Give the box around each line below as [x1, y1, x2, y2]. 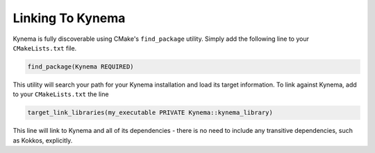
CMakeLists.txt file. [12, 44, 77, 52]
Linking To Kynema [12, 10, 126, 26]
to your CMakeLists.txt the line [12, 90, 109, 98]
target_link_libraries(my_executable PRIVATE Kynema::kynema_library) [27, 109, 274, 117]
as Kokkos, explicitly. [12, 136, 73, 145]
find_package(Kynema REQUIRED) [27, 62, 135, 71]
